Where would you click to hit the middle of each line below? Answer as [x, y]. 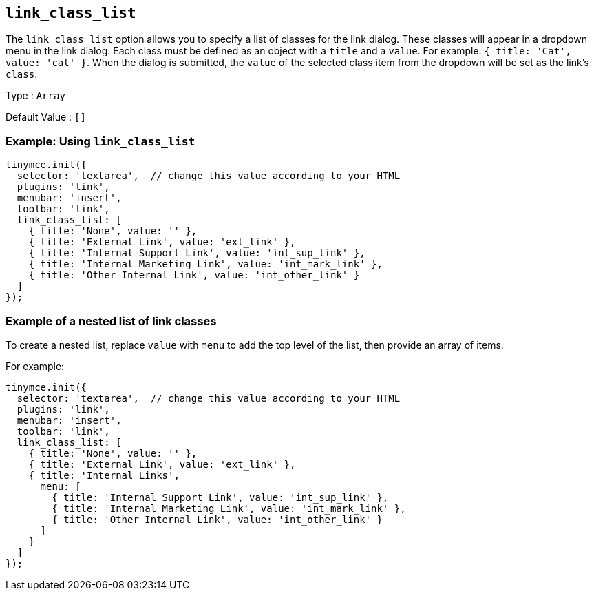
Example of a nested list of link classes [111, 321]
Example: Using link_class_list [100, 141]
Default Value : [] [46, 117]
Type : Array [35, 96]
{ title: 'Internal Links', [104, 475]
